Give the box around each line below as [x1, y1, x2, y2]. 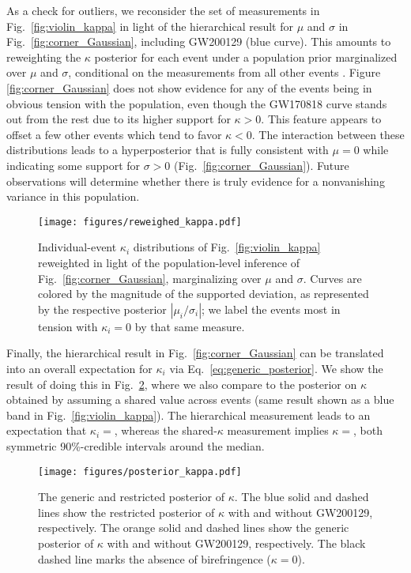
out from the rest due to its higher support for [6, 111, 231, 127]
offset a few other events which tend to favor [6, 126, 222, 142]
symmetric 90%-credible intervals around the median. [6, 437, 265, 454]
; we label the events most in [202, 300, 341, 317]
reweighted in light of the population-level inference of [38, 254, 300, 270]
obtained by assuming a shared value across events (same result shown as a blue [6, 391, 394, 408]
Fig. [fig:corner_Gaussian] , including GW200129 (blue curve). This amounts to [6, 33, 391, 50]
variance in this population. [6, 188, 140, 205]
